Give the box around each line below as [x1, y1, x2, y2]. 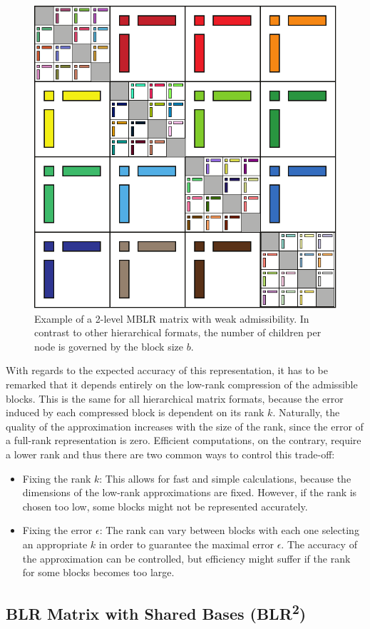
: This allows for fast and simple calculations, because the [99, 471, 351, 485]
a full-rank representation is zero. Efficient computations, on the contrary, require [6, 433, 361, 448]
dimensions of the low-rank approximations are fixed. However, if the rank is [22, 485, 357, 500]
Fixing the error [22, 523, 93, 538]
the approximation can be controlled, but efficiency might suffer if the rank [22, 550, 351, 565]
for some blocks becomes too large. [22, 565, 175, 580]
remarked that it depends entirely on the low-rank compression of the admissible [6, 376, 358, 391]
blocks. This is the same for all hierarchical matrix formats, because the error [6, 391, 344, 406]
